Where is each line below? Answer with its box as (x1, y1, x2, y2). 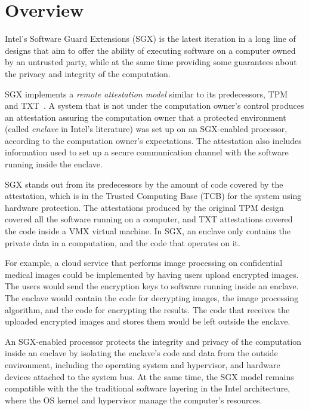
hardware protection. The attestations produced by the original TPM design (5, 201, 284, 213)
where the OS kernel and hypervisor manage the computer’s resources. (5, 393, 262, 406)
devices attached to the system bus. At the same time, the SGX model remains (5, 370, 294, 383)
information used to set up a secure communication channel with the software (5, 146, 289, 158)
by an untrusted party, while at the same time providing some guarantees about (5, 56, 297, 68)
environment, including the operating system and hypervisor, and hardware (5, 358, 280, 371)
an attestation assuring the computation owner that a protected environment (5, 111, 286, 123)
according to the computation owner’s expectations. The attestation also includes (5, 134, 302, 146)
